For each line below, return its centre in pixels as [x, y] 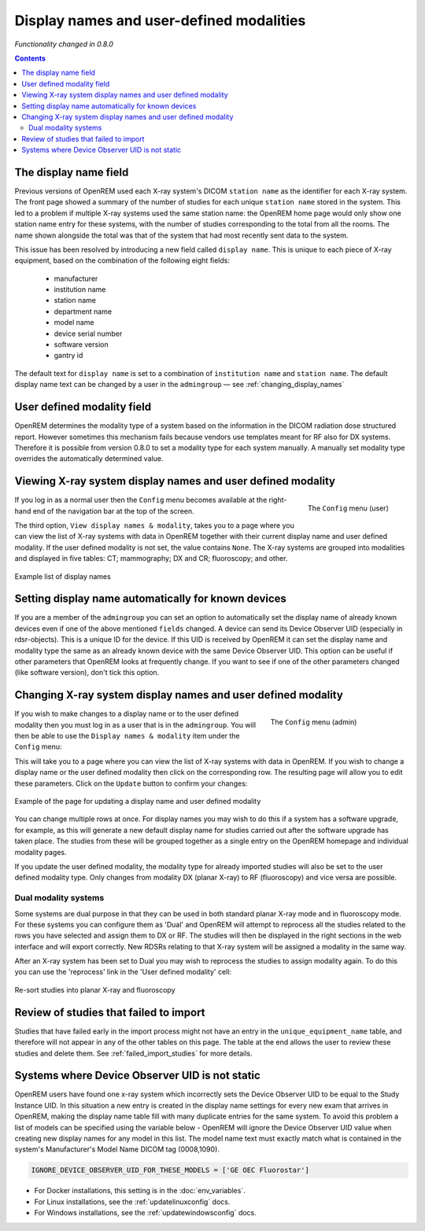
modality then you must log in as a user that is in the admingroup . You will [135, 724]
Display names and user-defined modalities [160, 20]
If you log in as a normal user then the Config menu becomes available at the [141, 500]
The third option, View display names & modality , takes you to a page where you [154, 525]
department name [83, 311]
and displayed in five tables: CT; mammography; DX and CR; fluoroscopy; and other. [151, 558]
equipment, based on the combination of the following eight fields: [122, 260]
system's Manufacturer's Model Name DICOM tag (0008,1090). [117, 1149]
